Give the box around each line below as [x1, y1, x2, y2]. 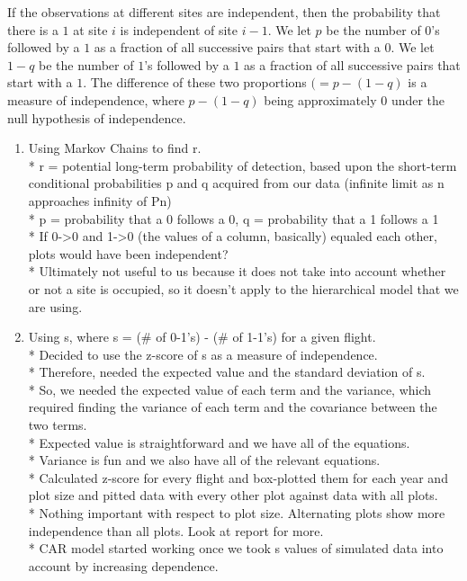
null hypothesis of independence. [7, 108, 186, 127]
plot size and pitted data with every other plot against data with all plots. [28, 486, 438, 505]
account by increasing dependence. [28, 556, 219, 575]
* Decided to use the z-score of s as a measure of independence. [28, 344, 378, 363]
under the [391, 90, 445, 109]
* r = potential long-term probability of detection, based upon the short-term [28, 156, 457, 174]
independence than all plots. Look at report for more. [28, 521, 324, 540]
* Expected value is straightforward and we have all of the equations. [28, 433, 410, 451]
